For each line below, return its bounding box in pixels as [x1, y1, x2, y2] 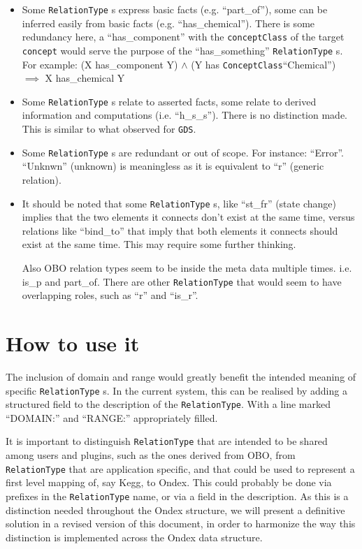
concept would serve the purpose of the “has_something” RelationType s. [22, 43, 343, 57]
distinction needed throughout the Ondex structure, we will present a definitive [6, 502, 345, 517]
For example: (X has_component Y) [22, 57, 178, 71]
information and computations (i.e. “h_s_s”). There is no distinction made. [22, 108, 348, 122]
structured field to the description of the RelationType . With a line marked [6, 397, 331, 411]
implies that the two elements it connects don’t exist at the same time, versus [22, 210, 355, 224]
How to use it [6, 329, 140, 358]
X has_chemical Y [45, 71, 125, 85]
